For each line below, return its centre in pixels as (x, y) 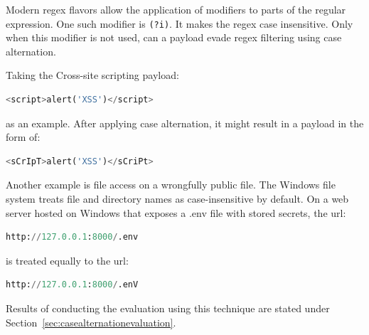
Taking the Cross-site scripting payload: (92, 75)
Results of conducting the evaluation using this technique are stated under (168, 308)
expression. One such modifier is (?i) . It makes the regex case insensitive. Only (180, 23)
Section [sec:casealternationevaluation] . (91, 322)
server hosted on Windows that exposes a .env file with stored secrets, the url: (176, 212)
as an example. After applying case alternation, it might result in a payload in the (185, 123)
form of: (23, 137)
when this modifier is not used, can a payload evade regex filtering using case (174, 37)
